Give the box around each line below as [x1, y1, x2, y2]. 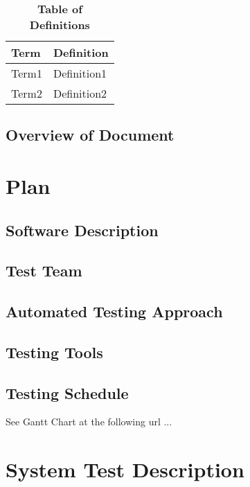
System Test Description [6, 455, 244, 484]
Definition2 [53, 85, 107, 101]
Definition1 [53, 65, 107, 81]
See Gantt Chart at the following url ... [6, 414, 172, 429]
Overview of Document [6, 124, 175, 145]
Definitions [29, 17, 90, 33]
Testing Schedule [6, 382, 129, 403]
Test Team [6, 260, 82, 281]
